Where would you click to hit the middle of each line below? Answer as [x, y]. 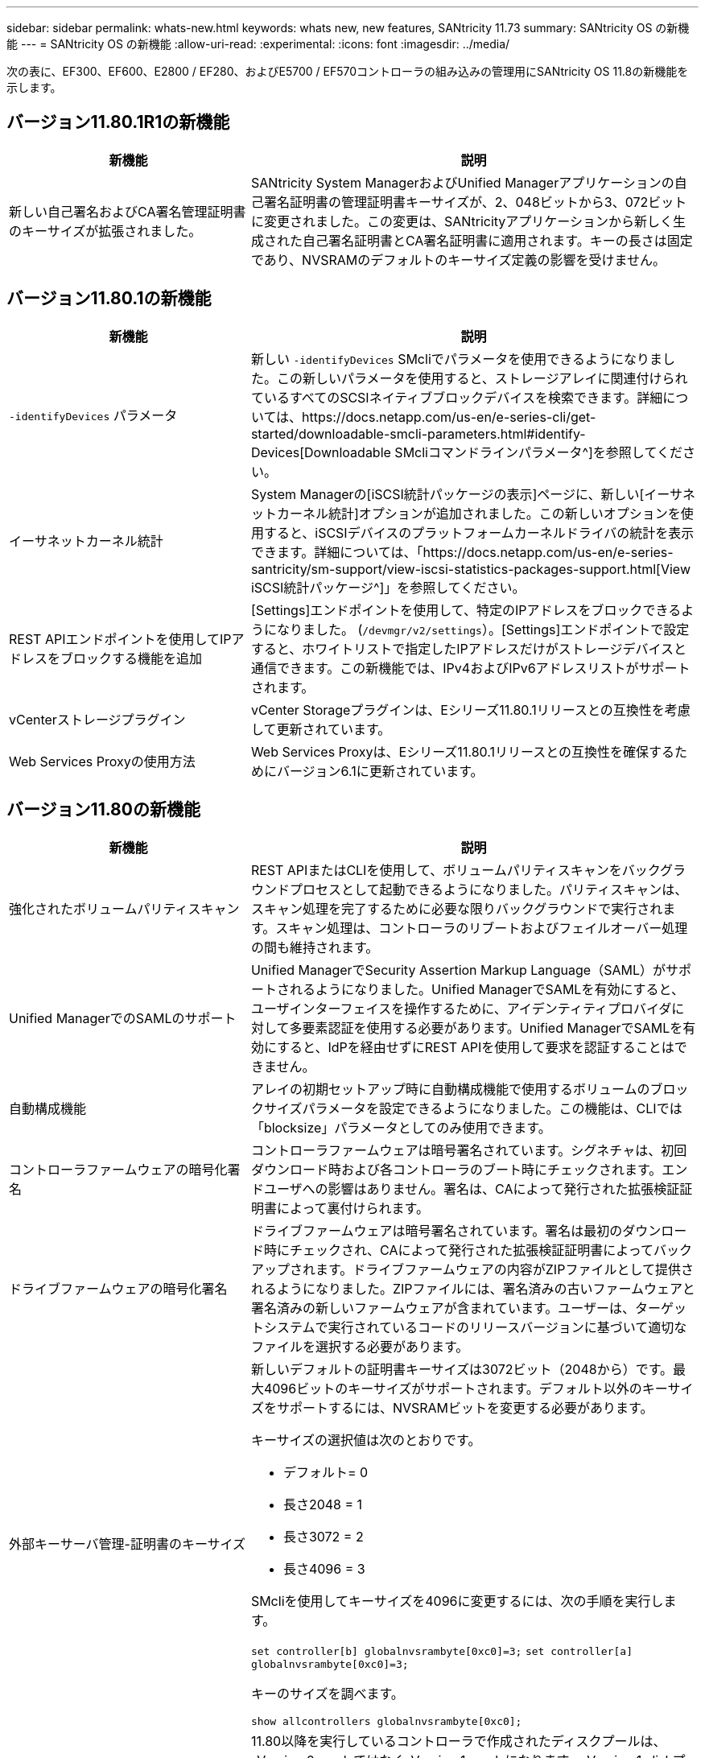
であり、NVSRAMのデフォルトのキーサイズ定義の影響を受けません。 [458, 260]
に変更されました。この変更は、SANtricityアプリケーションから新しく [462, 221]
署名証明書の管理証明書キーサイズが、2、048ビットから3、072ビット [475, 202]
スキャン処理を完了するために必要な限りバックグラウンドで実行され [457, 908]
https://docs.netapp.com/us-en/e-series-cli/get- [449, 417]
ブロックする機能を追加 [132, 658]
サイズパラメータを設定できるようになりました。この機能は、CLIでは [473, 1108]
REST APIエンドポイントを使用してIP [120, 639]
